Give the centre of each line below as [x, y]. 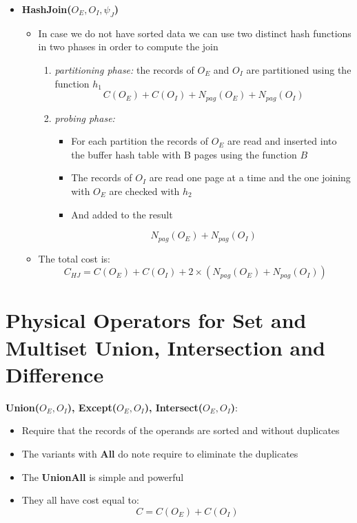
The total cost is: [74, 258]
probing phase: [85, 117]
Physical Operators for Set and [156, 320]
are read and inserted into [282, 141]
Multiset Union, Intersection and [165, 347]
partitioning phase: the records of [124, 69]
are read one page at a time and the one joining [250, 177]
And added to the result [122, 214]
